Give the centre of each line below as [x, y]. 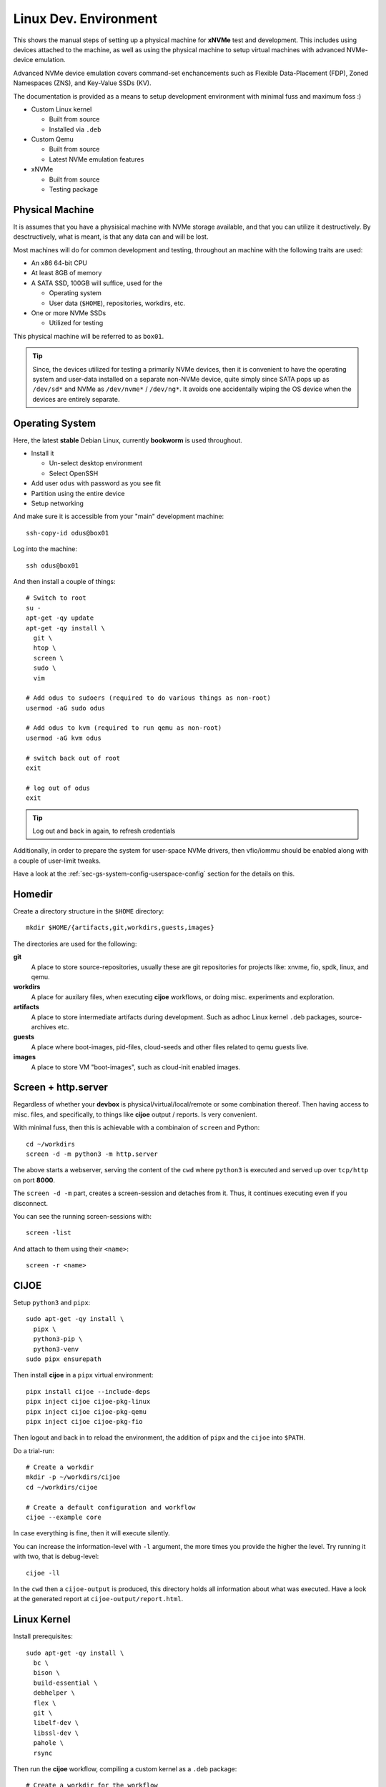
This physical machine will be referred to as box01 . [89, 336]
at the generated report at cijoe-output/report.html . [98, 1599]
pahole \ [49, 1743]
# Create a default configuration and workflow [111, 1507]
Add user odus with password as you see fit [96, 483]
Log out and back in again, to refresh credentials [104, 831]
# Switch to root [56, 598]
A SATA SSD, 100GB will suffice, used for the [97, 283]
